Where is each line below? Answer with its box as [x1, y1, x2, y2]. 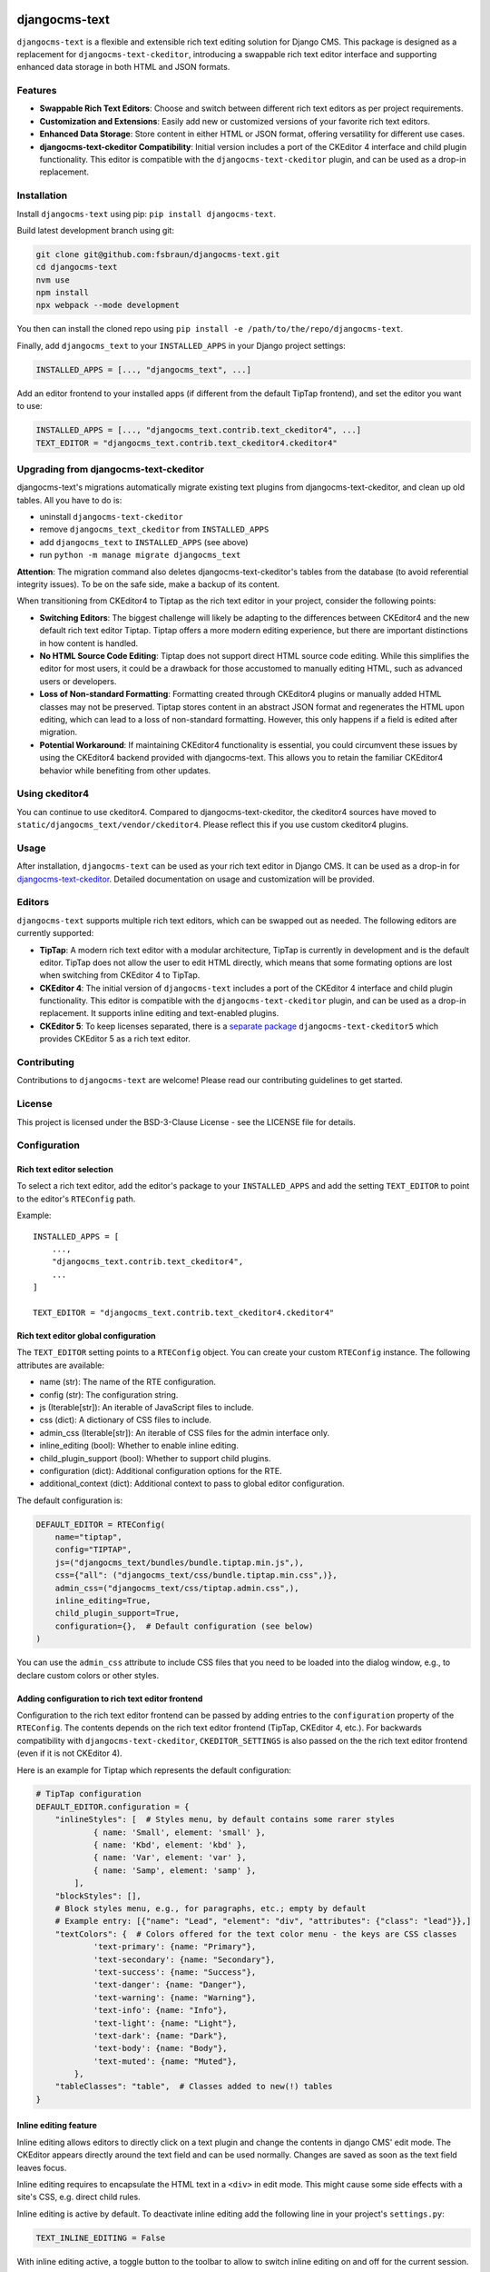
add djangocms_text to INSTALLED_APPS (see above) [39, 536, 249, 547]
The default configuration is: [16, 1495, 122, 1506]
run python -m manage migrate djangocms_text [39, 550, 241, 561]
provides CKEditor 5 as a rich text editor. [39, 1033, 191, 1044]
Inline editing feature [16, 2120, 97, 2131]
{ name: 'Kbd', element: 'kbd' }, [93, 1840, 247, 1850]
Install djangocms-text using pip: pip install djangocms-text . [16, 208, 277, 219]
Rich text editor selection [16, 1164, 113, 1175]
